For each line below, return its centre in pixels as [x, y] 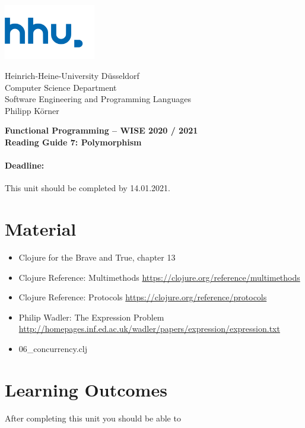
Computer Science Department [61, 87]
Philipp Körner [32, 110]
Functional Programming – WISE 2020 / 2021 [101, 130]
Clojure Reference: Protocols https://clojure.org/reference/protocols [143, 297]
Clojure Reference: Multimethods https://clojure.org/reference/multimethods [159, 277]
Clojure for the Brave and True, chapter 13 [97, 257]
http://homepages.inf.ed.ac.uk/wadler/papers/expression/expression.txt [149, 329]
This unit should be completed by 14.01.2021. [88, 188]
